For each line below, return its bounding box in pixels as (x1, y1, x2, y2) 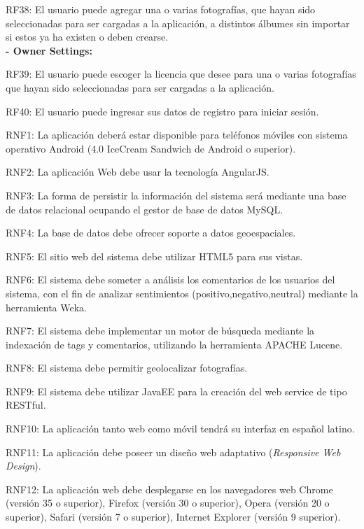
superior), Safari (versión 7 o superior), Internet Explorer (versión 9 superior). (6, 509, 341, 524)
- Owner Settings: (6, 43, 92, 57)
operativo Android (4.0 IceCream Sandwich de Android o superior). (6, 141, 296, 155)
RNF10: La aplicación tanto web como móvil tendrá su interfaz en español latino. (6, 421, 355, 436)
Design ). (6, 458, 41, 473)
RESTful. (6, 397, 46, 412)
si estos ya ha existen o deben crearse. (6, 29, 169, 44)
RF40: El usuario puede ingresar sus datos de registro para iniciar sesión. (6, 104, 319, 118)
